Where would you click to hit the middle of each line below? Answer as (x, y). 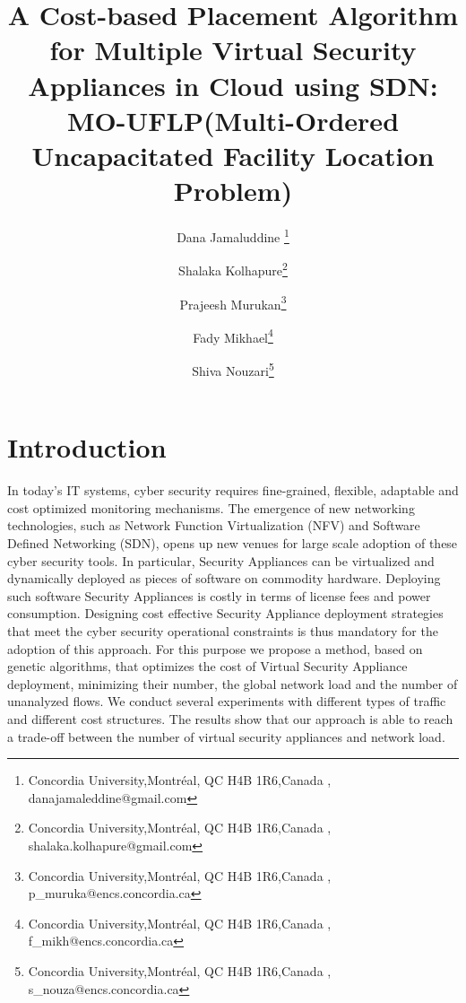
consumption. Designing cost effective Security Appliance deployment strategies (225, 613)
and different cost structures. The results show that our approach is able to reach (230, 718)
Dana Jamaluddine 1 (233, 235)
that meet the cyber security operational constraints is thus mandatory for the (223, 631)
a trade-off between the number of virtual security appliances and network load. (226, 736)
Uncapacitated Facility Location (233, 155)
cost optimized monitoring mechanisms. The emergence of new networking (211, 507)
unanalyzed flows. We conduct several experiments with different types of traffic (227, 701)
